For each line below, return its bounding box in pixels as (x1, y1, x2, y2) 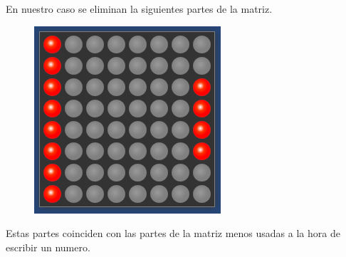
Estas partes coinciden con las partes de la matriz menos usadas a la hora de (6, 226, 340, 241)
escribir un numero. (6, 239, 90, 254)
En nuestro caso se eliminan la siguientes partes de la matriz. (6, 1, 273, 16)
